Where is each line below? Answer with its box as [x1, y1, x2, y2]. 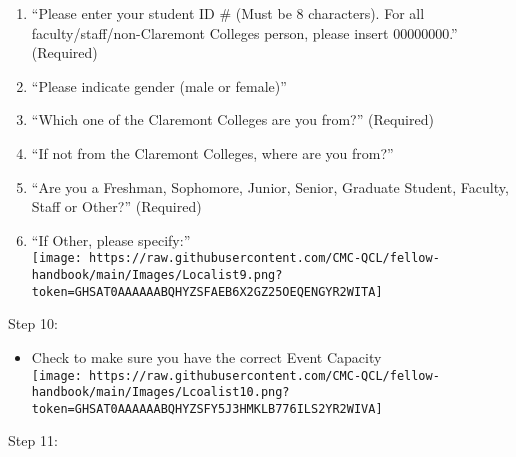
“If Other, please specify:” [31, 229, 191, 250]
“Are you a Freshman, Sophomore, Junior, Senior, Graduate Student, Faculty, [31, 176, 509, 197]
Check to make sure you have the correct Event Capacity [31, 346, 382, 367]
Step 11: [8, 430, 58, 451]
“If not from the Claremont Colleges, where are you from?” [31, 142, 394, 163]
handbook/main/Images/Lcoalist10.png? [31, 385, 290, 400]
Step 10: [8, 313, 58, 334]
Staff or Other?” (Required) [31, 196, 202, 217]
